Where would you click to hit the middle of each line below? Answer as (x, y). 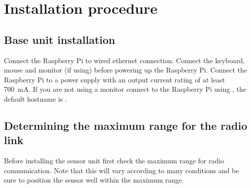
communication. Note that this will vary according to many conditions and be (122, 170)
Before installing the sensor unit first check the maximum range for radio (114, 161)
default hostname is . (36, 98)
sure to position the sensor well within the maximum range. (94, 180)
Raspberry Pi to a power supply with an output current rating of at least (114, 79)
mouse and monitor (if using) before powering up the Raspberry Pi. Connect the (125, 70)
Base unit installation (60, 39)
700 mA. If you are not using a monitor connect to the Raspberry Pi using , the (125, 89)
